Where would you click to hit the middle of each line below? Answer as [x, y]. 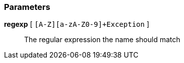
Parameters [27, 7]
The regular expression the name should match [102, 40]
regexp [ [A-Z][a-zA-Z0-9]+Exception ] [77, 24]
